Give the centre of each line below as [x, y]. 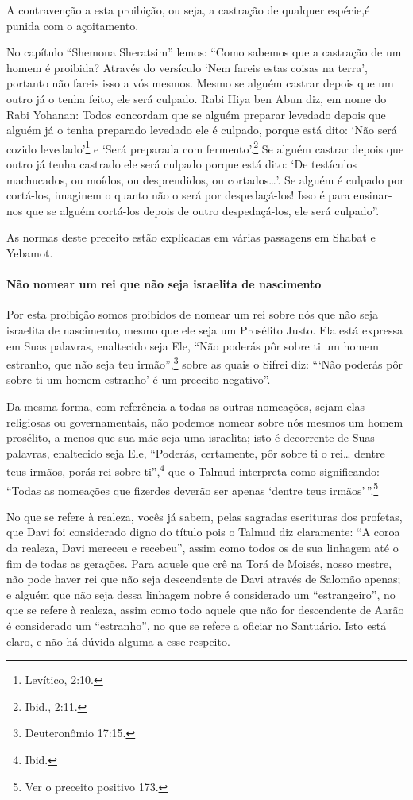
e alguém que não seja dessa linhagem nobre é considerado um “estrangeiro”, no [201, 594]
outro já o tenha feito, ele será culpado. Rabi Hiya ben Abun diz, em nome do [197, 98]
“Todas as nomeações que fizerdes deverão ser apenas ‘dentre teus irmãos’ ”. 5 [193, 489]
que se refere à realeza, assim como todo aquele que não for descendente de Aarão [205, 610]
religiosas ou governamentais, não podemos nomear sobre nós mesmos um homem [205, 421]
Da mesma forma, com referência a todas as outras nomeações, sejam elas [186, 406]
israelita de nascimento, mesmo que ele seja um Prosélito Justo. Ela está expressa [205, 329]
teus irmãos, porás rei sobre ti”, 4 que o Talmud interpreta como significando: [193, 470]
